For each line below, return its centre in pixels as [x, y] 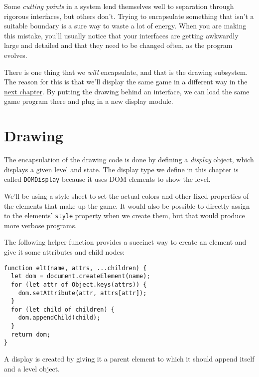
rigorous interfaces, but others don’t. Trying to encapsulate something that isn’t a [129, 16]
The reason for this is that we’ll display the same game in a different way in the [126, 82]
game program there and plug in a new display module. [89, 101]
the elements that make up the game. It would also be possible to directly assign [127, 205]
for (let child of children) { [63, 309]
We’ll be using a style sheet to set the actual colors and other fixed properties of [127, 195]
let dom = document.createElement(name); [81, 276]
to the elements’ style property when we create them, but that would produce [125, 215]
